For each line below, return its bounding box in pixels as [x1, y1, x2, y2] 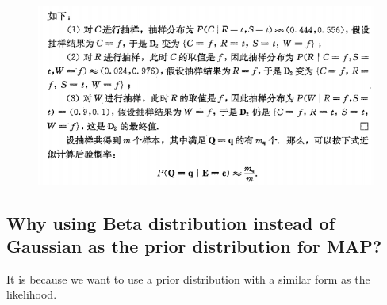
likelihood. [6, 286, 57, 303]
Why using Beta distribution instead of [6, 210, 335, 234]
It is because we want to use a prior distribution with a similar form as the [6, 270, 370, 287]
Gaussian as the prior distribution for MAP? [6, 233, 382, 257]
